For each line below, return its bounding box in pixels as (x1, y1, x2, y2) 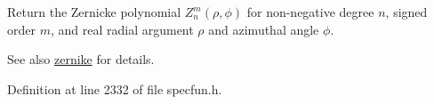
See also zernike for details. (7, 50, 155, 68)
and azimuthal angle (208, 20, 319, 38)
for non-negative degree (246, 3, 374, 20)
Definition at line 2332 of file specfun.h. (7, 79, 222, 98)
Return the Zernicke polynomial (7, 3, 181, 20)
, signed (385, 3, 428, 20)
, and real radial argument (50, 20, 194, 38)
